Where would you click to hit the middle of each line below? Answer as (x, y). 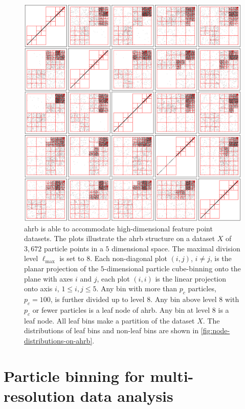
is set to (72, 258)
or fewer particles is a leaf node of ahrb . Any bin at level (121, 309)
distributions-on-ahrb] (58, 340)
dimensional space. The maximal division (176, 248)
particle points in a (73, 248)
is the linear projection (191, 278)
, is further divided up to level (97, 299)
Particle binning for (74, 375)
